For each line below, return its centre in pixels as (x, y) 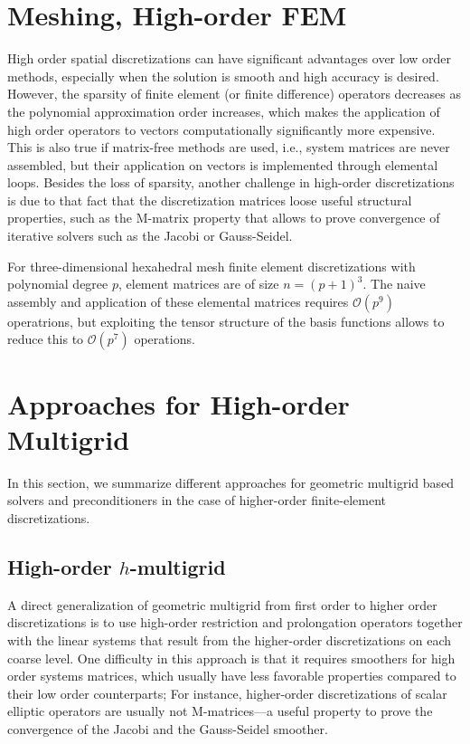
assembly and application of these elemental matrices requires (178, 301)
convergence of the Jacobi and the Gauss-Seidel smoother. (168, 728)
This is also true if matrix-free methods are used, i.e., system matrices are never (229, 147)
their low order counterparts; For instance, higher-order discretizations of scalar (227, 693)
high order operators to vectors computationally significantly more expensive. (221, 129)
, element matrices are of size (198, 284)
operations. (164, 339)
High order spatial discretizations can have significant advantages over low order (229, 58)
